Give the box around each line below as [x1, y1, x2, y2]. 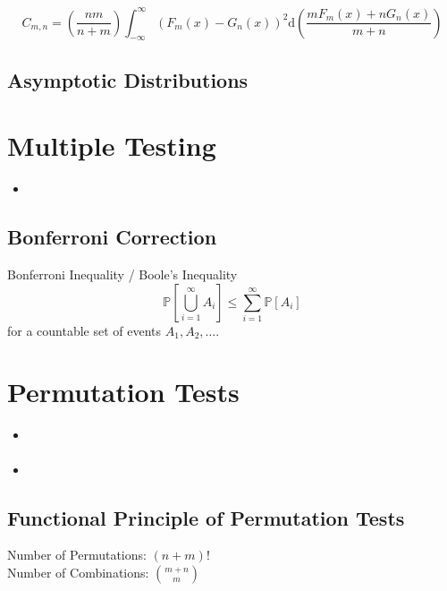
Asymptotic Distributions [7, 65, 249, 93]
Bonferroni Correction [7, 223, 217, 251]
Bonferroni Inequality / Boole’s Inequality [7, 265, 238, 283]
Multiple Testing [7, 127, 216, 164]
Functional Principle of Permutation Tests [7, 503, 405, 531]
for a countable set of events [7, 321, 162, 339]
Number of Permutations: [7, 545, 147, 564]
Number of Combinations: [7, 563, 149, 582]
